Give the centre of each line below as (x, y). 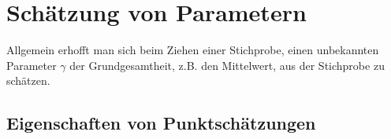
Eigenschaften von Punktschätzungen (161, 123)
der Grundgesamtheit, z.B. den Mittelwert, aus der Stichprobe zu (227, 65)
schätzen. (28, 80)
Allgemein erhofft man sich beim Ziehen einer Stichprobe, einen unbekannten (193, 50)
